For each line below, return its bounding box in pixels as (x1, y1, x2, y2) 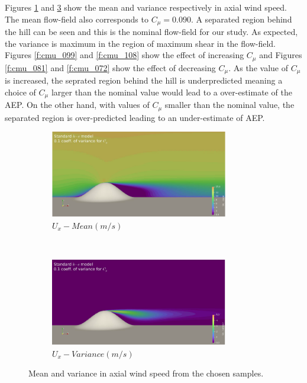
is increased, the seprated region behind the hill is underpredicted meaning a (5, 74, 283, 87)
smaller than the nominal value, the (164, 98, 295, 111)
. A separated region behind (190, 12, 292, 25)
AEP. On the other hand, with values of (5, 98, 150, 111)
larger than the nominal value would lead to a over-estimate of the (51, 85, 292, 98)
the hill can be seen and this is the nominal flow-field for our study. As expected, (5, 25, 298, 38)
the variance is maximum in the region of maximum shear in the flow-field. (5, 37, 276, 49)
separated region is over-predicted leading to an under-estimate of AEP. (5, 111, 265, 123)
